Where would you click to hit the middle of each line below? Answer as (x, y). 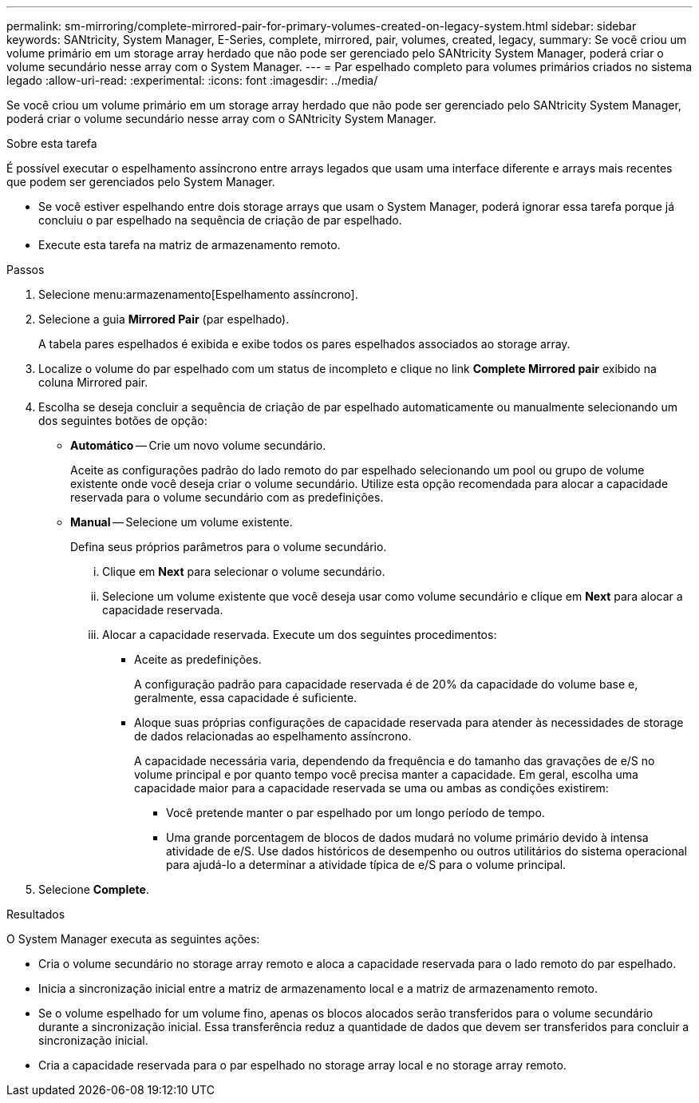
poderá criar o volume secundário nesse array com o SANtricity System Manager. (221, 119)
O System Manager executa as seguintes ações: (133, 939)
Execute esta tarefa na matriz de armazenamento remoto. (190, 245)
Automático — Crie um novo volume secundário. (198, 445)
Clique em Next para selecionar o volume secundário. (244, 571)
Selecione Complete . (94, 889)
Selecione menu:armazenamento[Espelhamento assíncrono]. (198, 294)
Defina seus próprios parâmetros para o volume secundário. (229, 547)
